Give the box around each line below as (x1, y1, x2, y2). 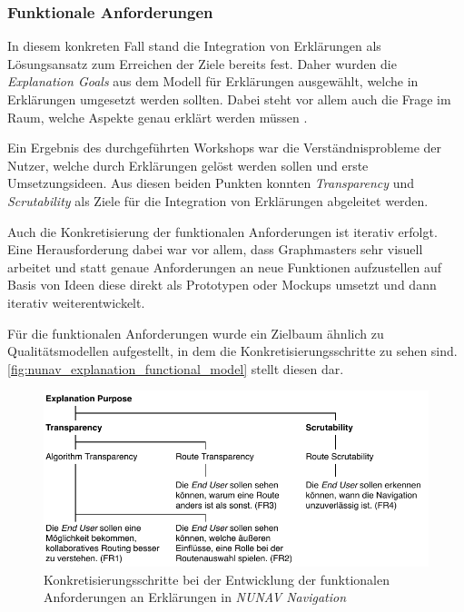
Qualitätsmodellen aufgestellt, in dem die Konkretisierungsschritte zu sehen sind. (7, 341, 458, 360)
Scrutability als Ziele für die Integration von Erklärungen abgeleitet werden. (7, 191, 429, 210)
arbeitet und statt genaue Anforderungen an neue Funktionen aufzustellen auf (7, 257, 442, 276)
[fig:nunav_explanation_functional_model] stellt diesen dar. (7, 359, 344, 378)
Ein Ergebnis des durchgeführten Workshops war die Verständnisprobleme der (7, 138, 441, 157)
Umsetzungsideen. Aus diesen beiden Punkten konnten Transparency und (7, 173, 415, 192)
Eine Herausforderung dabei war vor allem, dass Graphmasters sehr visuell (7, 240, 423, 259)
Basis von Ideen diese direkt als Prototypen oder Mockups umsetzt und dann (7, 275, 437, 294)
